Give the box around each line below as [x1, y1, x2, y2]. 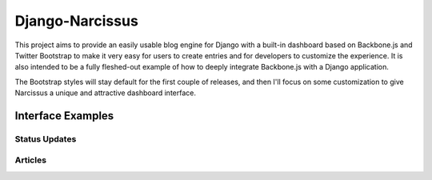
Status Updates [14, 133, 77, 144]
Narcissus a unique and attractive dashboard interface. [14, 88, 196, 98]
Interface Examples [14, 109, 114, 122]
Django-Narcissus [14, 12, 139, 30]
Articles [14, 154, 47, 166]
